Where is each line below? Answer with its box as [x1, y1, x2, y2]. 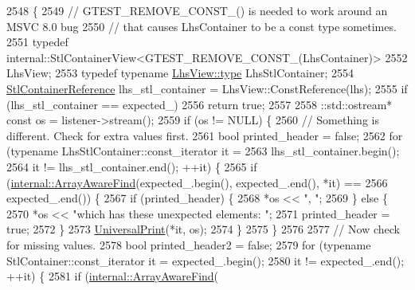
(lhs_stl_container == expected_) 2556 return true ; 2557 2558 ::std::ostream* [6, 96, 393, 112]
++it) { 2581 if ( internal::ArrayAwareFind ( [6, 268, 219, 284]
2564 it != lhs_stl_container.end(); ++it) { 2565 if [6, 158, 257, 174]
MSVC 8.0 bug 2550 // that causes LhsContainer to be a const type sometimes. [6, 18, 397, 34]
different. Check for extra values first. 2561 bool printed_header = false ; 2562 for [6, 127, 403, 143]
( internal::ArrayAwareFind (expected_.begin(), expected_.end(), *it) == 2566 [6, 174, 388, 190]
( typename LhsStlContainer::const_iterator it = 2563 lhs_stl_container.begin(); [6, 143, 400, 159]
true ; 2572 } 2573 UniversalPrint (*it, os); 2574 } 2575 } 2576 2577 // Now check [6, 221, 400, 237]
